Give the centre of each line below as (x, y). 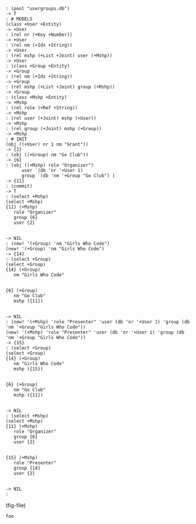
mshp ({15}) (28, 369)
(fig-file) (16, 505)
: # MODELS (19, 19)
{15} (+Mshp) (22, 458)
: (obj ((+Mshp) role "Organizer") (50, 165)
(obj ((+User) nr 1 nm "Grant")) (47, 144)
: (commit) (19, 186)
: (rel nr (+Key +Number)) (39, 35)
